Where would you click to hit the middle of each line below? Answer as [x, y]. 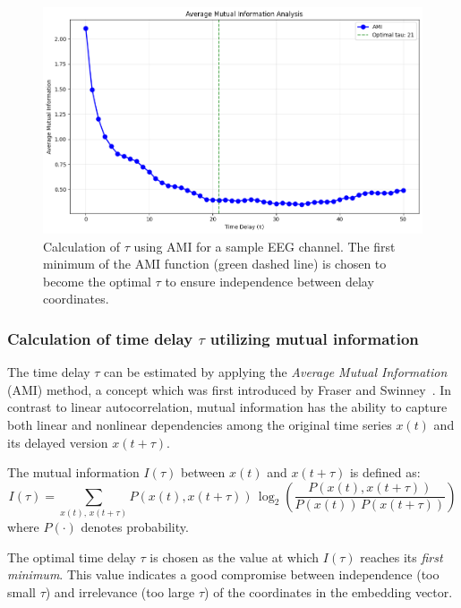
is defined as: [385, 472]
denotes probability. [135, 527]
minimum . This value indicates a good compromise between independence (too [223, 574]
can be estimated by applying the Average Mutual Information [275, 372]
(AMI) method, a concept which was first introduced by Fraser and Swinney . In [230, 389]
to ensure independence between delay [269, 281]
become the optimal [97, 281]
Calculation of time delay [100, 338]
